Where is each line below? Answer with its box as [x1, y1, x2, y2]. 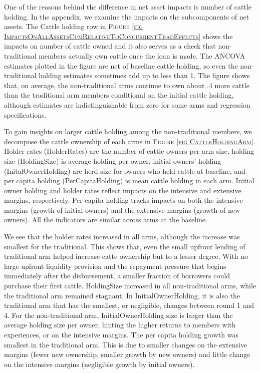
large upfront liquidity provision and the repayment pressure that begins [4, 260, 226, 271]
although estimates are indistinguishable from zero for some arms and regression [4, 99, 250, 110]
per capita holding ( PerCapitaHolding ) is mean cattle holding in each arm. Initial [4, 175, 254, 186]
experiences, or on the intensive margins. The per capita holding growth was [4, 329, 238, 339]
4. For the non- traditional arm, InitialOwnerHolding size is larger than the [4, 309, 233, 320]
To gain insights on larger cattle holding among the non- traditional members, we [4, 126, 252, 137]
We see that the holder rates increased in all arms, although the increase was [4, 231, 240, 242]
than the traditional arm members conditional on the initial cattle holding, [4, 90, 234, 100]
